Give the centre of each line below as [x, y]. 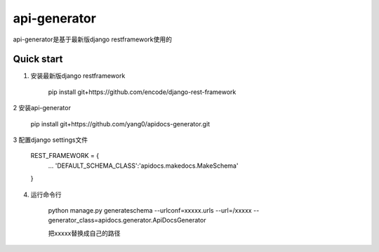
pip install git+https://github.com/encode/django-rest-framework [142, 92]
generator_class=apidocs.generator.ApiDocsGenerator [127, 220]
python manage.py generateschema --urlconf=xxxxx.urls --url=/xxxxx [150, 210]
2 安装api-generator [42, 108]
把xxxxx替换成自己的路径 [84, 233]
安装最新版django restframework [78, 76]
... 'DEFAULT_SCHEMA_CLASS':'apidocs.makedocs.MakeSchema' [143, 166]
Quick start [38, 59]
